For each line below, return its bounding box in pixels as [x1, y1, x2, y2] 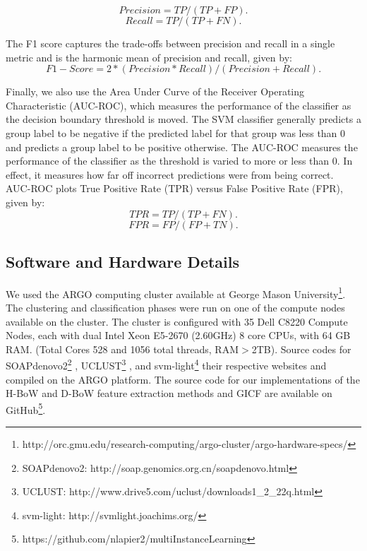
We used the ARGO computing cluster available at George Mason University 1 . [6, 284, 346, 301]
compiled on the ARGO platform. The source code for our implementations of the [6, 372, 360, 386]
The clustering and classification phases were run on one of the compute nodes [6, 300, 345, 314]
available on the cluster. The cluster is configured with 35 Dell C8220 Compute [6, 314, 348, 328]
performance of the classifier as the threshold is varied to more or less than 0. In [6, 153, 353, 168]
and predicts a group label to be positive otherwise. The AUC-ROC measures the [6, 139, 358, 154]
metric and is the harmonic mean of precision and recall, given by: [6, 49, 292, 64]
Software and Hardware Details [6, 250, 240, 272]
